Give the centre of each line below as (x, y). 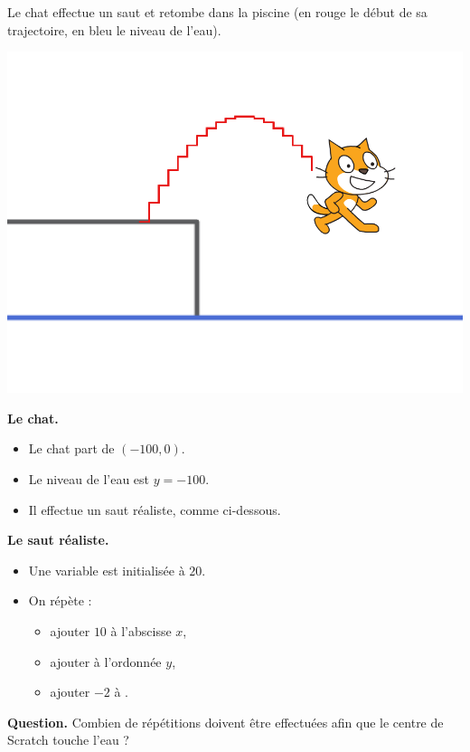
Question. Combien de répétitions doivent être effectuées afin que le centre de (226, 722)
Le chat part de (71, 448)
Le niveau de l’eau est (89, 478)
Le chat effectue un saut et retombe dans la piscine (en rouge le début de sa (217, 12)
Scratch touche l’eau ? (68, 740)
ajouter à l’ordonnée (106, 661)
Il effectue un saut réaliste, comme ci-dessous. (155, 509)
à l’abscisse (141, 630)
